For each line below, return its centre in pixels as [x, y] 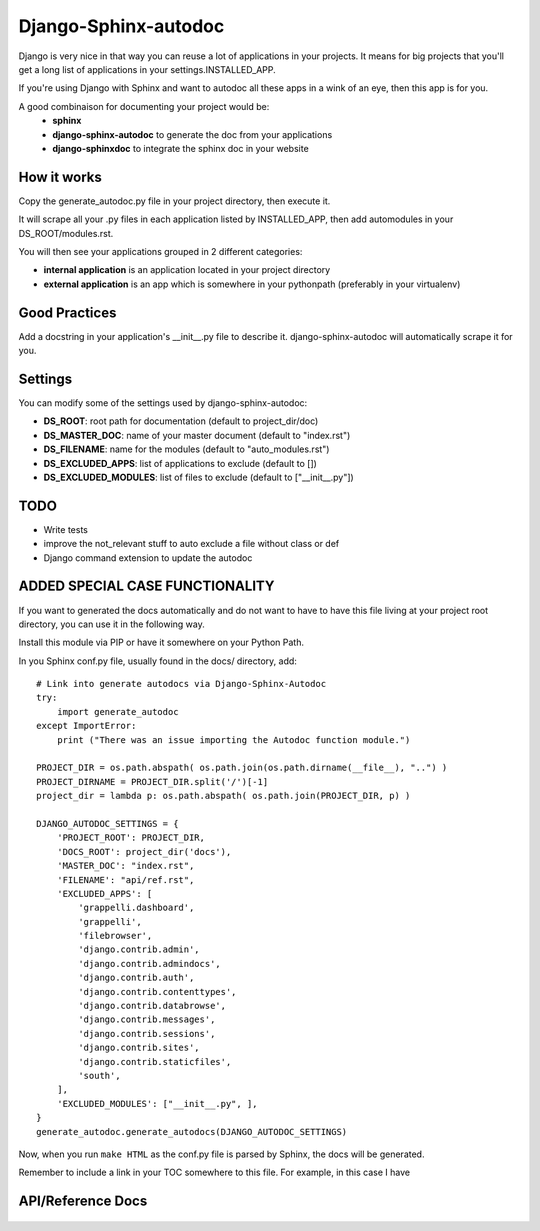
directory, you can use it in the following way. [111, 624]
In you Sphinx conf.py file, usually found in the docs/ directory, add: [157, 661]
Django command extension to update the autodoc [148, 557]
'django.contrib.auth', [136, 978]
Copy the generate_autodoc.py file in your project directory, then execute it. [174, 201]
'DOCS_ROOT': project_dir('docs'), [144, 851]
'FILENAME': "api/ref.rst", [125, 879]
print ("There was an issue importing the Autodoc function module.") [233, 739]
